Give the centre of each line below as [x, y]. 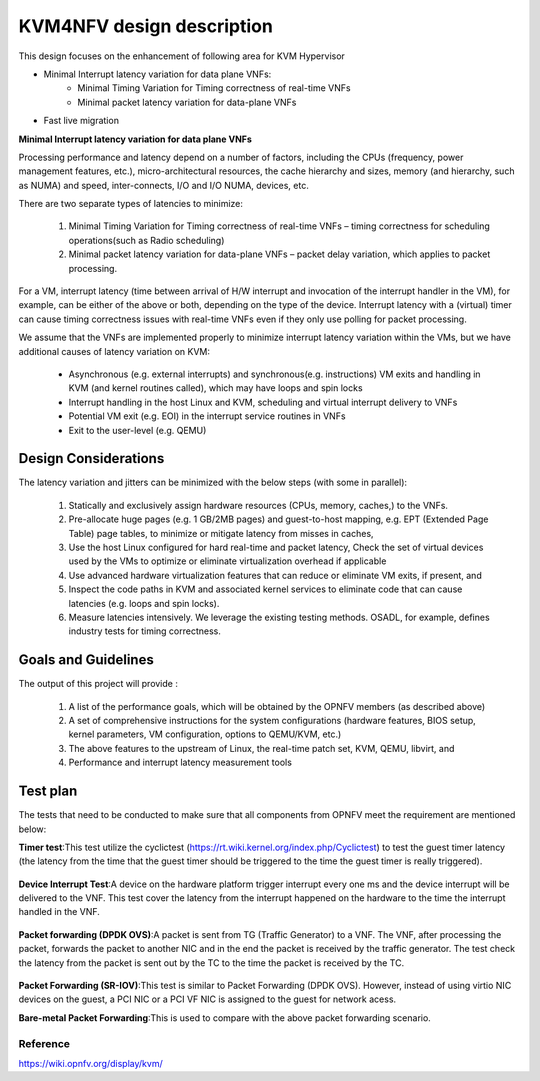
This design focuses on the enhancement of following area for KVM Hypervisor [181, 56]
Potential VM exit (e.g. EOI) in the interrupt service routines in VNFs [207, 416]
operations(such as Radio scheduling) [146, 240]
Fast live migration [81, 121]
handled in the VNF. [59, 912]
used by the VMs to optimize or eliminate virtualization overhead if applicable [227, 561]
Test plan [48, 791]
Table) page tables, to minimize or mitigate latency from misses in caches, [221, 533]
